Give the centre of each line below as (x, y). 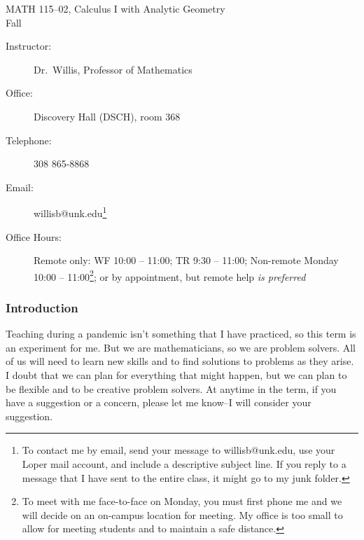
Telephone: (29, 140)
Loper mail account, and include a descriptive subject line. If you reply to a (184, 464)
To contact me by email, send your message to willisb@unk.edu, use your (178, 450)
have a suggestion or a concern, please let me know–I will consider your (159, 402)
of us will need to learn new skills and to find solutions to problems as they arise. (180, 361)
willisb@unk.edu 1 (70, 212)
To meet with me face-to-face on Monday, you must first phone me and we (182, 501)
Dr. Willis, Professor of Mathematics (113, 69)
